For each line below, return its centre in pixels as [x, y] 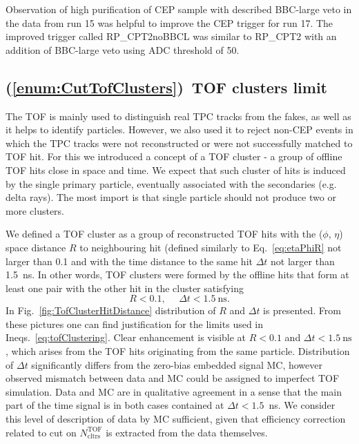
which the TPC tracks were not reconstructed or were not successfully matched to [179, 143]
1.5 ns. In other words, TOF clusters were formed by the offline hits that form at [177, 274]
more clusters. [35, 210]
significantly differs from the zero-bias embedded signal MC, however [177, 364]
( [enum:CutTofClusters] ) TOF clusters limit [166, 87]
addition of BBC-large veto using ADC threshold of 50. [123, 49]
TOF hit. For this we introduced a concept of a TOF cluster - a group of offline [174, 156]
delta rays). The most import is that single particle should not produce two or [171, 197]
